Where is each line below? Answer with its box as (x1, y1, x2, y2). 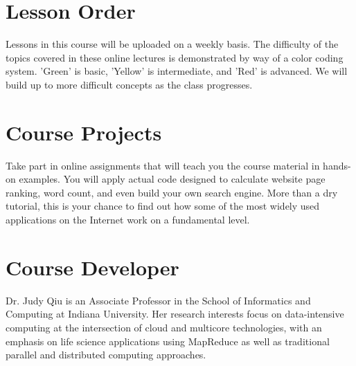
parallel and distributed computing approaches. (6, 347, 206, 362)
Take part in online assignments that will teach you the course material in (6, 158, 320, 172)
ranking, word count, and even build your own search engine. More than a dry (6, 185, 338, 199)
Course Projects (6, 118, 162, 146)
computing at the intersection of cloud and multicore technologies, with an (6, 320, 322, 334)
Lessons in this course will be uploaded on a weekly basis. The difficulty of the (6, 37, 339, 51)
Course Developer (6, 253, 179, 281)
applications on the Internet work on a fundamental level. (6, 212, 250, 226)
